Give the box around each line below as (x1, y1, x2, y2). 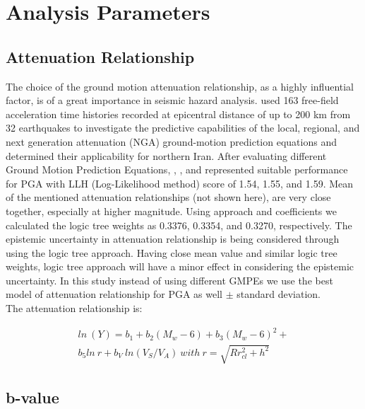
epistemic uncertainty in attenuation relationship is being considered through (6, 231, 340, 246)
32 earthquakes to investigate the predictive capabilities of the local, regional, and (6, 120, 360, 135)
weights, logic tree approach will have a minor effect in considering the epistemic (6, 259, 354, 274)
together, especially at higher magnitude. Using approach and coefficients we (6, 203, 337, 218)
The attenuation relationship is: (6, 301, 143, 316)
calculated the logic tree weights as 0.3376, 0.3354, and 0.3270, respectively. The (6, 217, 352, 232)
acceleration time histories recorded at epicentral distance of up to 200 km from (6, 106, 351, 121)
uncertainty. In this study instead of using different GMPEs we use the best (6, 272, 333, 287)
